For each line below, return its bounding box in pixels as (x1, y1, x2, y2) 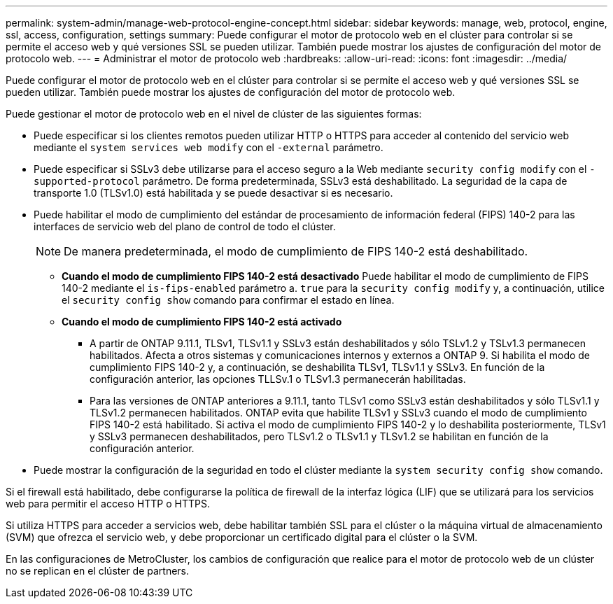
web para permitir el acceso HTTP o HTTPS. (6, 498, 210, 510)
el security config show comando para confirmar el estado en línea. (62, 294, 395, 306)
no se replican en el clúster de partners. (6, 565, 190, 577)
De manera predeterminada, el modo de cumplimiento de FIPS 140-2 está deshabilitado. (64, 244, 528, 258)
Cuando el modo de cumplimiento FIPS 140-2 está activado (62, 316, 342, 328)
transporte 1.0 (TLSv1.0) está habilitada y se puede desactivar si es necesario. (34, 187, 393, 199)
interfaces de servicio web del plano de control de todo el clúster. (34, 220, 336, 232)
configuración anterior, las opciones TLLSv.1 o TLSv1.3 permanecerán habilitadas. (90, 373, 466, 385)
